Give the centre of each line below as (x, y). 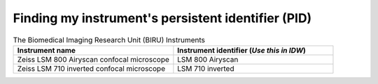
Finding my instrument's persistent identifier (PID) (162, 18)
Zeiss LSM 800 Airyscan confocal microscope (93, 59)
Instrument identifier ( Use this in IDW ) (241, 50)
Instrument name (47, 50)
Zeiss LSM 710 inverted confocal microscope (91, 68)
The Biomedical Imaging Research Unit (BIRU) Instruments (109, 40)
